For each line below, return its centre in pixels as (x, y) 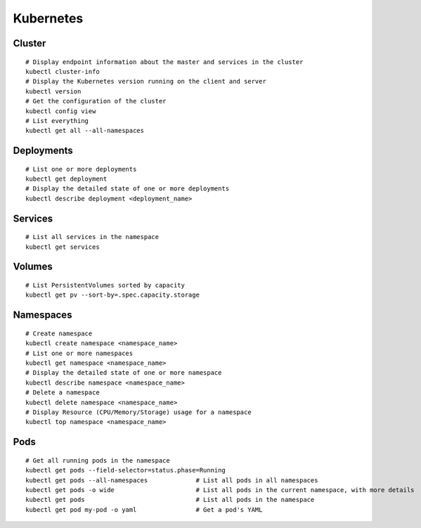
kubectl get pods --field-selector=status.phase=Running (126, 470)
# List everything (57, 121)
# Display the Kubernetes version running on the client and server (146, 82)
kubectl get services (63, 247)
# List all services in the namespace (92, 237)
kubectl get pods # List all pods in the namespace (170, 500)
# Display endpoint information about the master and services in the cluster (164, 62)
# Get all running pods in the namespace (98, 460)
